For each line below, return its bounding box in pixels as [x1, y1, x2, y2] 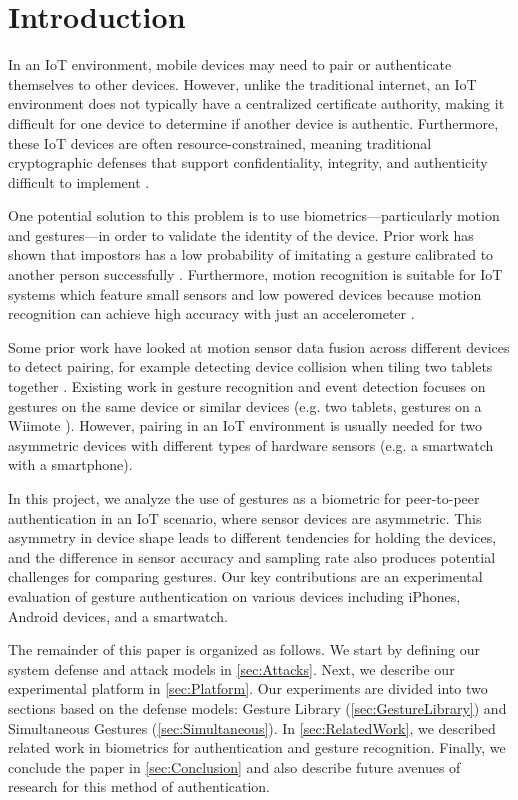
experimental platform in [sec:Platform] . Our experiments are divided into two [8, 678, 488, 699]
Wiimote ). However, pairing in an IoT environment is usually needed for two [8, 415, 482, 436]
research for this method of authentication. [8, 776, 271, 797]
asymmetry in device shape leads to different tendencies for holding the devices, [8, 527, 497, 548]
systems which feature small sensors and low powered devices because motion [8, 283, 482, 304]
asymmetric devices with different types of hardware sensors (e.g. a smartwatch [8, 434, 494, 455]
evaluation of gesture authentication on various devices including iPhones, [8, 585, 461, 606]
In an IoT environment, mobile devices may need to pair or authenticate [8, 54, 452, 75]
